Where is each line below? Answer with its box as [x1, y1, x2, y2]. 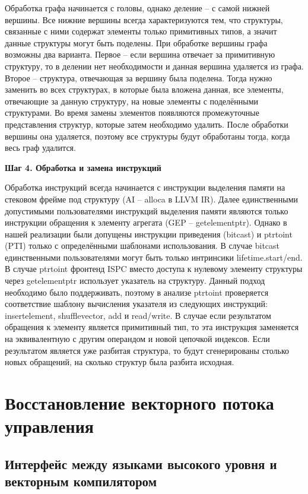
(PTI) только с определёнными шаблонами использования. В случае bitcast [5, 239, 280, 252]
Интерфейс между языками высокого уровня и [5, 454, 277, 473]
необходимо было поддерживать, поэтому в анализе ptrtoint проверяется [5, 286, 269, 298]
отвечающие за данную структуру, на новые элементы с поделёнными [5, 94, 258, 107]
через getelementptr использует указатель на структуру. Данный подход [5, 274, 265, 287]
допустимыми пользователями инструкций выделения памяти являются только [5, 204, 288, 217]
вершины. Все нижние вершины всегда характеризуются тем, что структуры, [5, 13, 283, 26]
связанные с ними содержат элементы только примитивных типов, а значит [5, 25, 277, 37]
